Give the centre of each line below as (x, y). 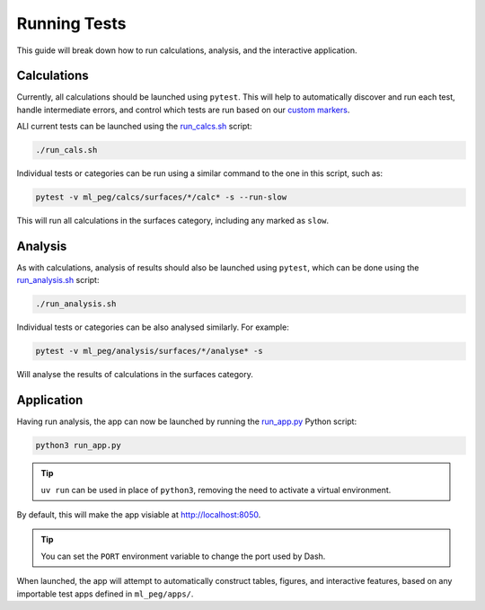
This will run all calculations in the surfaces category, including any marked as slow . (173, 221)
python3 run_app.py (78, 446)
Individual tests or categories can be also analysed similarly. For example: (153, 327)
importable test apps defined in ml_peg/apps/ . (105, 594)
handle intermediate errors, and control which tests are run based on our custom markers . (183, 110)
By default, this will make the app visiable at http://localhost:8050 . (139, 515)
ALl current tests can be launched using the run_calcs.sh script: (134, 127)
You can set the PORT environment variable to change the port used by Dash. (183, 556)
